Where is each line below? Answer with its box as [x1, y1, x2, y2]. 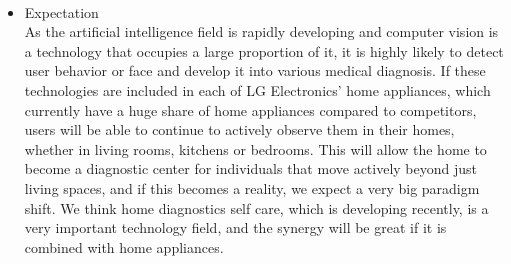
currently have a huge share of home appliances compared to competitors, [24, 99, 477, 120]
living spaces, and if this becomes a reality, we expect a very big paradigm [24, 177, 480, 198]
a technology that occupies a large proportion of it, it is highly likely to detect [24, 40, 504, 61]
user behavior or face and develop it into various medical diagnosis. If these [24, 60, 486, 81]
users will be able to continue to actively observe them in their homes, [24, 119, 455, 140]
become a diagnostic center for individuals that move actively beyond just [24, 158, 477, 179]
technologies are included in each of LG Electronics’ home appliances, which [24, 79, 491, 100]
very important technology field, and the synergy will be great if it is [24, 217, 447, 238]
